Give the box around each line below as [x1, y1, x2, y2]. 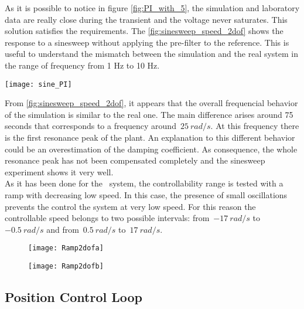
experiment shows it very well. [5, 165, 114, 178]
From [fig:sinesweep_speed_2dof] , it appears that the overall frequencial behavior [5, 97, 298, 109]
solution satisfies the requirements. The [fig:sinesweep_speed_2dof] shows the [5, 25, 283, 37]
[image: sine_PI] [5, 80, 72, 89]
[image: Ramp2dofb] [28, 262, 104, 270]
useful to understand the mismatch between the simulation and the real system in [5, 47, 299, 60]
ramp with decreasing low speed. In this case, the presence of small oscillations [5, 188, 288, 201]
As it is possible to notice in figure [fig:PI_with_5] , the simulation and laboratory [5, 2, 300, 13]
